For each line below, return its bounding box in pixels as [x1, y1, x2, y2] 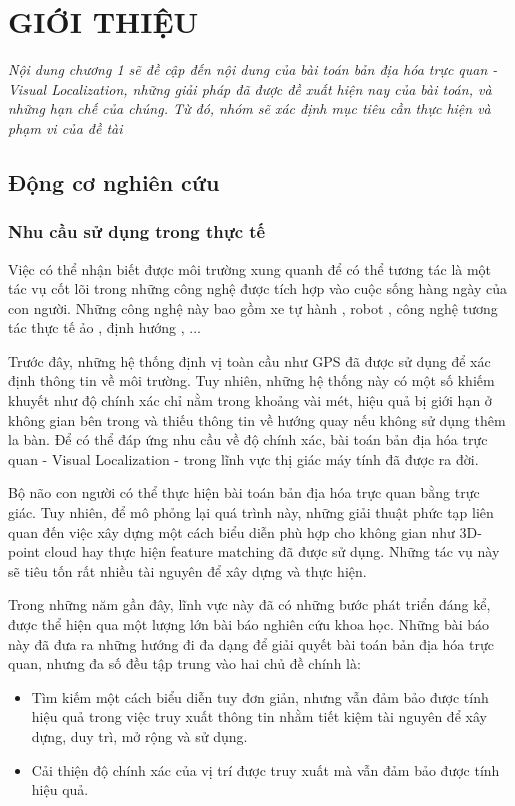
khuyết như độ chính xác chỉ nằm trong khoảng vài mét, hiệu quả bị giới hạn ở [8, 390, 492, 411]
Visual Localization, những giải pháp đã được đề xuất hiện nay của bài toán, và [8, 78, 492, 99]
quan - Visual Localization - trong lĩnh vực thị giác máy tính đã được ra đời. [8, 448, 479, 469]
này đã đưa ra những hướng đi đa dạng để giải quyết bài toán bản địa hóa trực [8, 633, 494, 654]
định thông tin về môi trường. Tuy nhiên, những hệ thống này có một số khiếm [8, 370, 495, 391]
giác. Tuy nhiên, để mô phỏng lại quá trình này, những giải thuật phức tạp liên [8, 502, 494, 523]
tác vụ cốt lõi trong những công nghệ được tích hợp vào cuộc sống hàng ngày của [8, 278, 508, 299]
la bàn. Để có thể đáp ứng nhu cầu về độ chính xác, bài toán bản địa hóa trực [8, 429, 488, 450]
